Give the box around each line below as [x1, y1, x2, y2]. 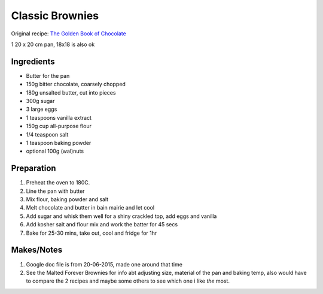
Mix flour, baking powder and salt [26, 196, 109, 203]
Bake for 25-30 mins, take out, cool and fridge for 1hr [26, 229, 157, 237]
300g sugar [26, 98, 55, 105]
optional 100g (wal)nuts [26, 147, 84, 155]
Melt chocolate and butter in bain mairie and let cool [26, 204, 155, 211]
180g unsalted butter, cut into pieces [26, 89, 116, 96]
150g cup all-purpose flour [26, 123, 92, 130]
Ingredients [11, 56, 55, 66]
